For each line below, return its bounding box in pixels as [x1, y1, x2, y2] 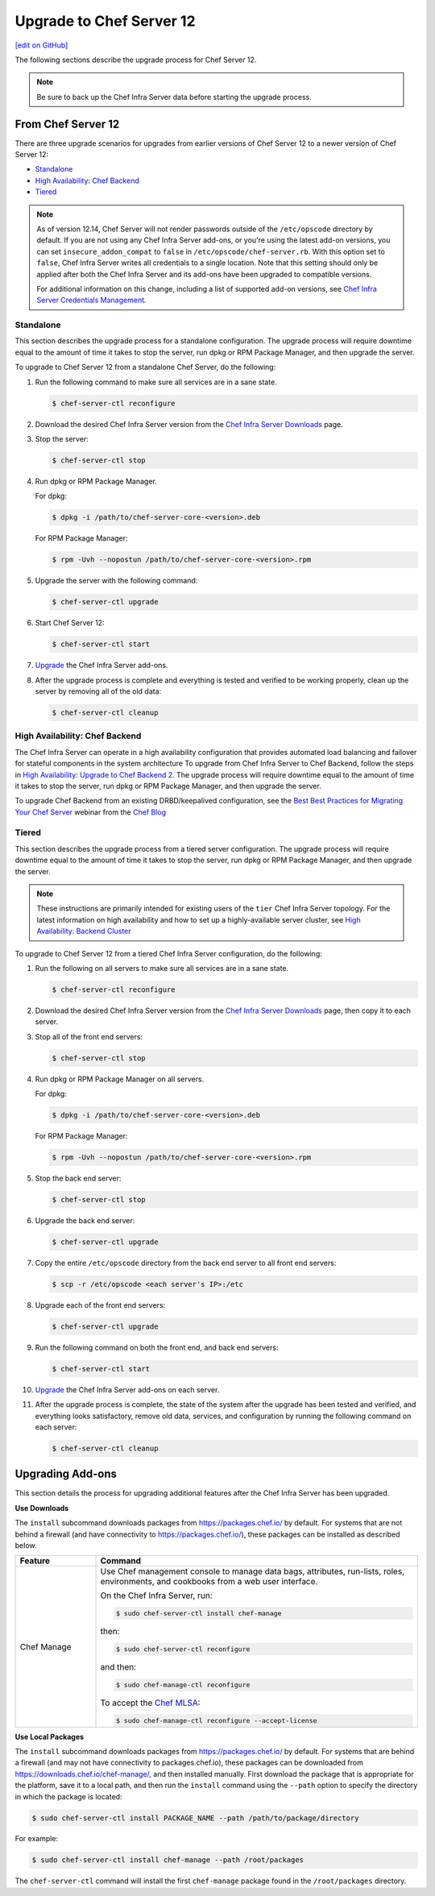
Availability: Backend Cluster [36, 927, 131, 936]
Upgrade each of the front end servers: [35, 1300, 166, 1309]
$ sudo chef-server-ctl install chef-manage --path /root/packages [31, 1856, 304, 1865]
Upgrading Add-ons [14, 1467, 117, 1481]
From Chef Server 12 [14, 117, 120, 131]
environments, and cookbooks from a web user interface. [100, 1576, 318, 1587]
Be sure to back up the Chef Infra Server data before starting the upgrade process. [36, 92, 312, 102]
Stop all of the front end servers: [35, 1031, 143, 1041]
